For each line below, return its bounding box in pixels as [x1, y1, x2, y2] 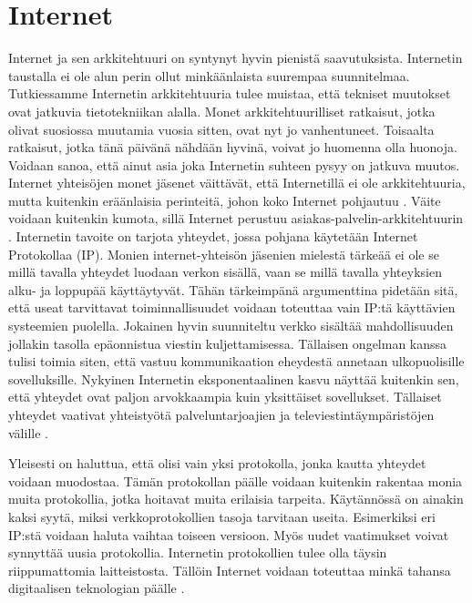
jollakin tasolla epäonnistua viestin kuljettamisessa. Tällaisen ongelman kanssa [8, 333, 447, 353]
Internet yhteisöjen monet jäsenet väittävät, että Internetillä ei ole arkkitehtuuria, [8, 173, 466, 192]
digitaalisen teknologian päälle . [8, 578, 185, 598]
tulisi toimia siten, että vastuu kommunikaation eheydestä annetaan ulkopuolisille [8, 352, 465, 371]
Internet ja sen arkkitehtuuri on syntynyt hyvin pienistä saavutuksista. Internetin [8, 48, 463, 67]
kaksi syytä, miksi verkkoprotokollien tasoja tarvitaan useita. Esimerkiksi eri [8, 506, 436, 526]
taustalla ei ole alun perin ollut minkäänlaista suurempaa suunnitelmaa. [8, 66, 410, 85]
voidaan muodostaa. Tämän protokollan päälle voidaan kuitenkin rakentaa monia [8, 471, 463, 490]
